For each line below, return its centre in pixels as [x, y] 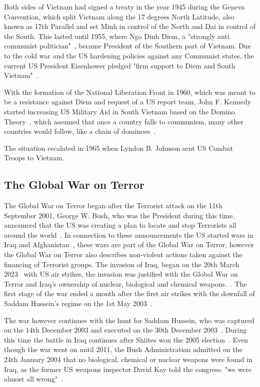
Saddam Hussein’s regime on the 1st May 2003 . [78, 303]
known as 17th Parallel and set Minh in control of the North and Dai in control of [130, 26]
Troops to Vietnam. [34, 158]
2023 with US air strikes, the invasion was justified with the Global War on [121, 274]
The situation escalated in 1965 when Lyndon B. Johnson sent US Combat [118, 148]
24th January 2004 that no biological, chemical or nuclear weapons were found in [128, 359]
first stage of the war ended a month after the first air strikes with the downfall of [129, 293]
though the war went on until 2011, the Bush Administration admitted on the [123, 349]
